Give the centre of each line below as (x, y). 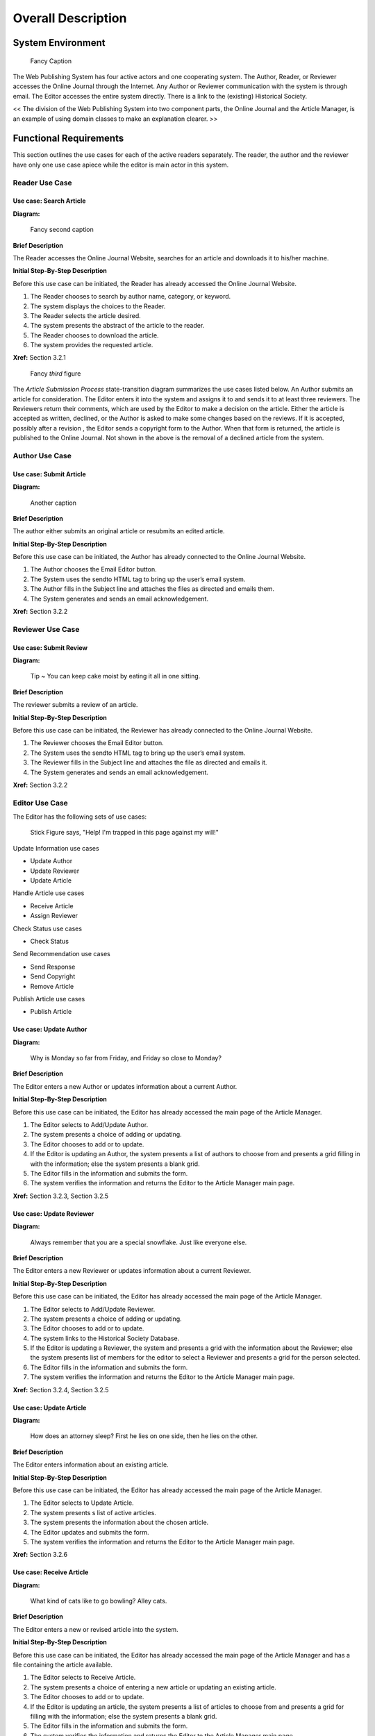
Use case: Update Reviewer (53, 1213)
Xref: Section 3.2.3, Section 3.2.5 (61, 1196)
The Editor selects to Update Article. (82, 1503)
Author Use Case (42, 456)
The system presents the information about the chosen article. (119, 1522)
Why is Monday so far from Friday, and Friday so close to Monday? (126, 1058)
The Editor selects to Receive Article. (83, 1678)
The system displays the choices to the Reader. (98, 306)
